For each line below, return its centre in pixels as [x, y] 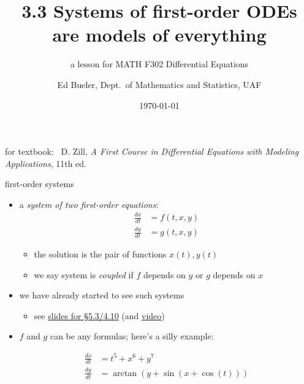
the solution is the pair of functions [100, 254]
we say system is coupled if [84, 274]
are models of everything [159, 35]
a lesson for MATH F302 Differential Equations [159, 64]
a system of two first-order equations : [89, 204]
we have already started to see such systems [102, 295]
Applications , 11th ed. [46, 163]
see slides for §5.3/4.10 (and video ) [99, 315]
